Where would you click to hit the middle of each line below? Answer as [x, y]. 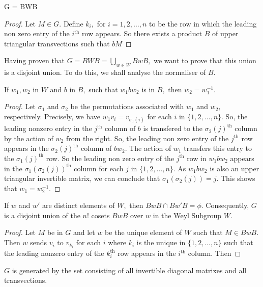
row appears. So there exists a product [142, 33]
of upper [225, 33]
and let [84, 232]
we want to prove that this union [205, 60]
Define [73, 23]
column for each [99, 168]
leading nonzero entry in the [48, 128]
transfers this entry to [218, 148]
